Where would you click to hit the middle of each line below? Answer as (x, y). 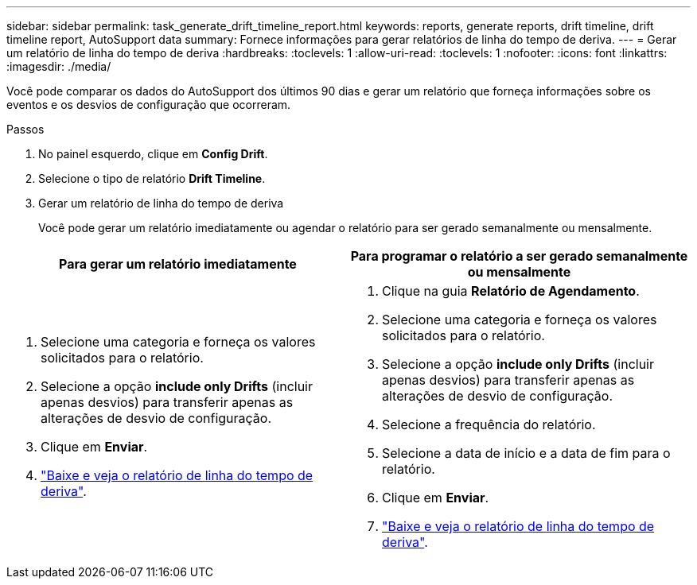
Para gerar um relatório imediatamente (178, 264)
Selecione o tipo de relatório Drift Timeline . (152, 178)
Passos (25, 129)
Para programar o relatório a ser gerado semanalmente (519, 256)
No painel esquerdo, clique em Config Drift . (153, 154)
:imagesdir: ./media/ (59, 66)
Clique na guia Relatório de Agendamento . (511, 291)
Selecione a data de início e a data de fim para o (526, 453)
